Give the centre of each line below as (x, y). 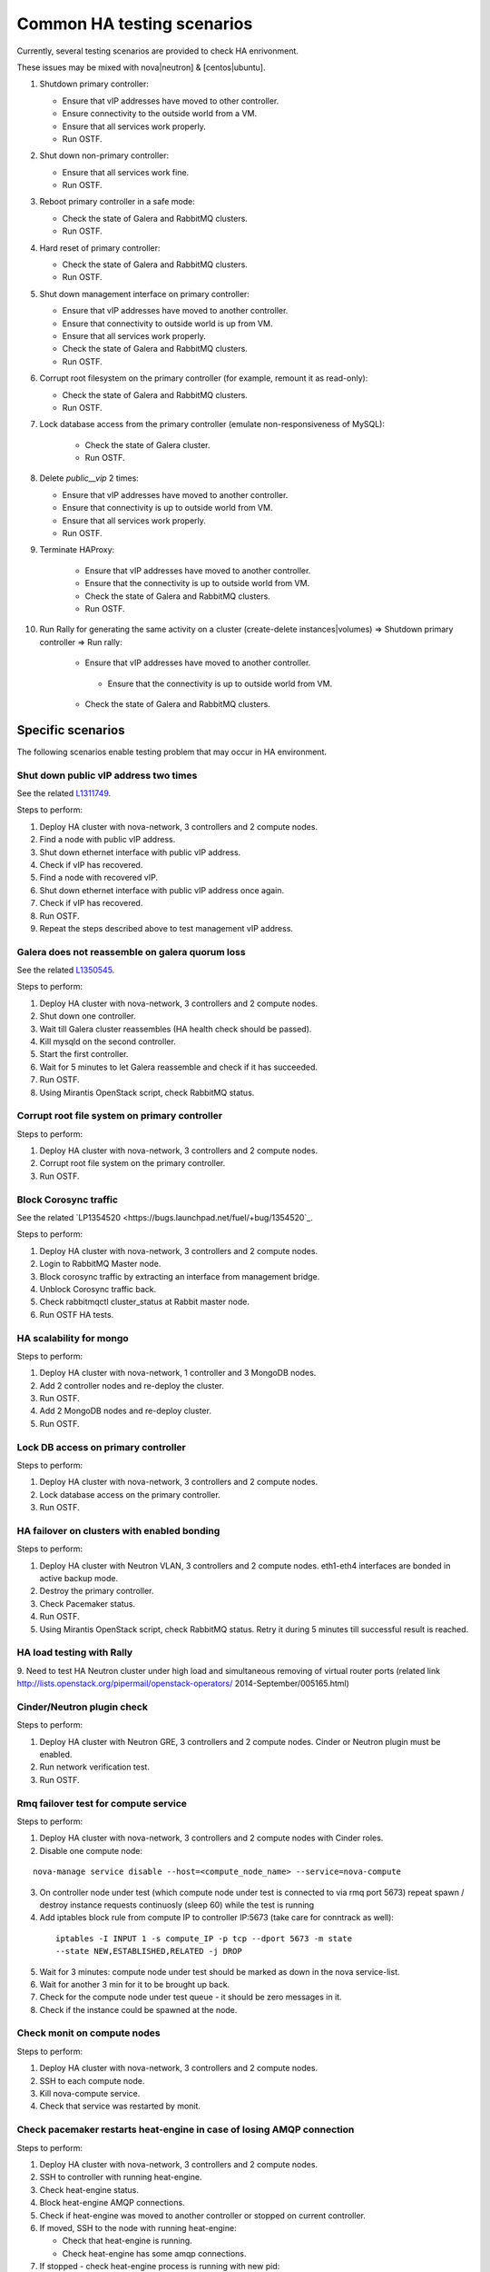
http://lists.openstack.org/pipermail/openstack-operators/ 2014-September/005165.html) (183, 1684)
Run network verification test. (94, 1767)
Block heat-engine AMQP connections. (112, 2203)
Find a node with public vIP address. (108, 840)
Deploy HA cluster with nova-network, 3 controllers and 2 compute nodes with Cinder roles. (211, 1838)
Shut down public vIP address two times (107, 775)
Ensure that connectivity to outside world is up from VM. (167, 324)
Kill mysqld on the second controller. (108, 1041)
